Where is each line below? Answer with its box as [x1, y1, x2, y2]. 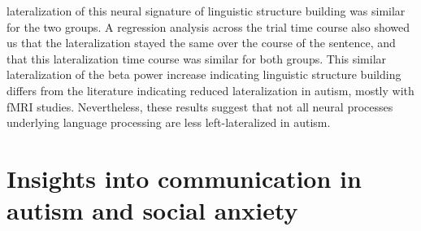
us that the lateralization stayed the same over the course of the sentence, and [7, 34, 396, 51]
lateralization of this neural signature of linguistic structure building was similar [7, 2, 406, 19]
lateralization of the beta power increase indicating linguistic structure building [7, 66, 401, 83]
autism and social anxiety [7, 194, 298, 227]
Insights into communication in [7, 161, 362, 194]
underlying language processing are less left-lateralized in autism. [7, 114, 331, 131]
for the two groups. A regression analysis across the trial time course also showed [7, 18, 410, 35]
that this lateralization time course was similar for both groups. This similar [7, 50, 387, 67]
